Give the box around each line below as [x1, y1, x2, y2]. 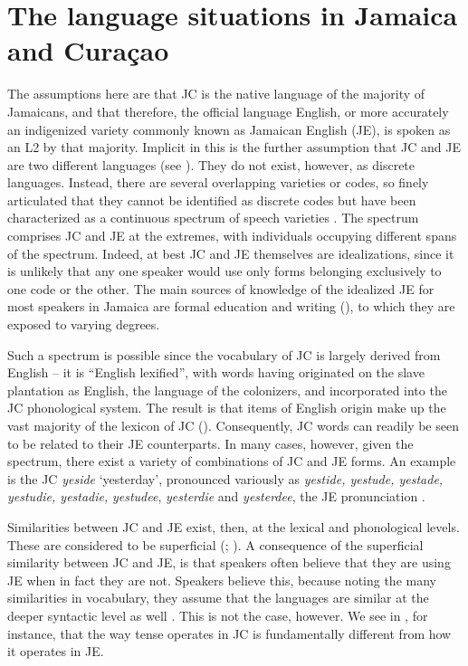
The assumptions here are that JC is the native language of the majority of [7, 84, 425, 103]
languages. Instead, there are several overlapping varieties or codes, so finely [7, 173, 429, 192]
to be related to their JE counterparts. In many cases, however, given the [7, 433, 414, 452]
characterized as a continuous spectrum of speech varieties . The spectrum [7, 208, 419, 227]
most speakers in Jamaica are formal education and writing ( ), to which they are [7, 297, 455, 316]
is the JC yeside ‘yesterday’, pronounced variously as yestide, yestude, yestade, [7, 469, 444, 488]
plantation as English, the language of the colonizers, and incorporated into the [7, 380, 447, 399]
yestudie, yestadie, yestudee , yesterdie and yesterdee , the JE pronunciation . [7, 487, 425, 506]
